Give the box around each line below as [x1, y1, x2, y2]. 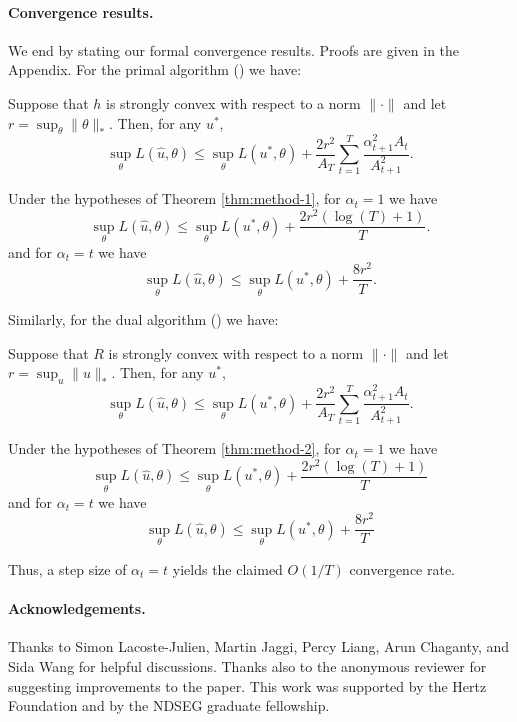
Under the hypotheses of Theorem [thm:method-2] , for [8, 438, 341, 459]
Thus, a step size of [8, 558, 127, 579]
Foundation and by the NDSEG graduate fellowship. [8, 695, 330, 716]
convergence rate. [349, 558, 456, 579]
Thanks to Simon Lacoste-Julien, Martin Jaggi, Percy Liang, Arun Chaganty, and [8, 636, 510, 657]
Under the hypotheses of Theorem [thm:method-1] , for [8, 188, 341, 209]
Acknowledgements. [8, 598, 146, 619]
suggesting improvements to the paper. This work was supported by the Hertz [8, 675, 487, 696]
